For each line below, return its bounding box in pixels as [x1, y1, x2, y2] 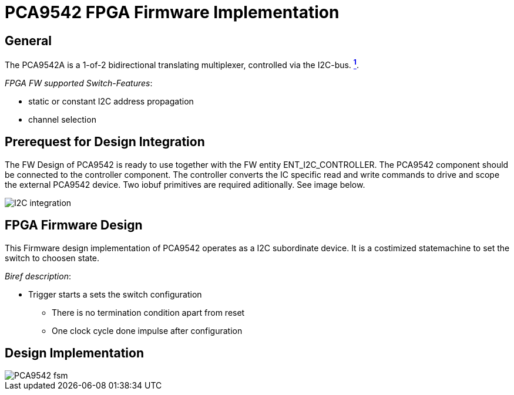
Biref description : [5, 271, 71, 281]
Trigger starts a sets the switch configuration [28, 289, 202, 299]
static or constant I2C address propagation [28, 96, 194, 106]
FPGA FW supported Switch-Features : [5, 77, 153, 88]
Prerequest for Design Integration [5, 134, 205, 150]
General [5, 33, 52, 48]
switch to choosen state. [5, 252, 100, 263]
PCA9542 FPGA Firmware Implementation [5, 2, 340, 22]
